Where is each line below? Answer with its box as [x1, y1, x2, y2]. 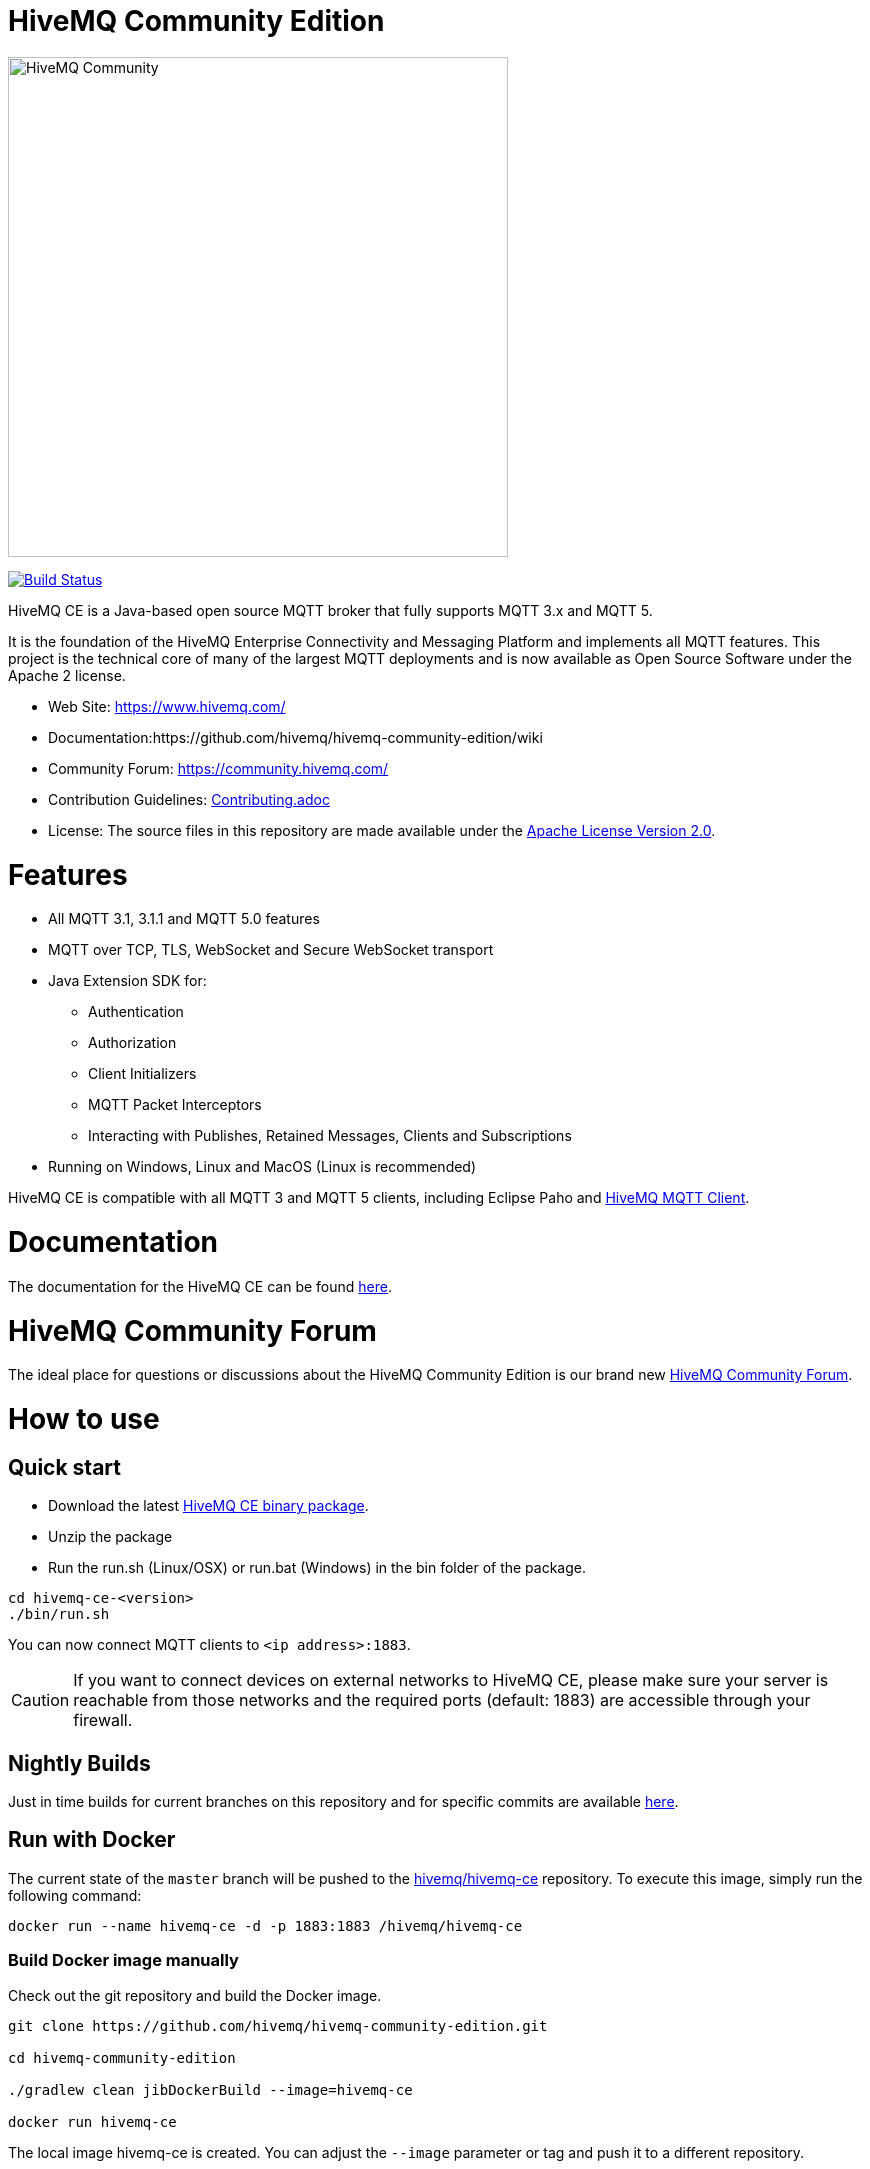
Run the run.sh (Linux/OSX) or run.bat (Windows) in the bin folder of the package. [48, 1559, 587, 1577]
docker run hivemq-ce [8, 2113, 177, 2130]
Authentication [88, 1003, 184, 1021]
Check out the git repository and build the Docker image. [8, 1986, 382, 2004]
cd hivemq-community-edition [8, 2049, 236, 2066]
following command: [8, 1886, 142, 1904]
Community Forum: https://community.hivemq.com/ [48, 759, 389, 777]
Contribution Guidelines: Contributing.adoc [48, 790, 330, 808]
